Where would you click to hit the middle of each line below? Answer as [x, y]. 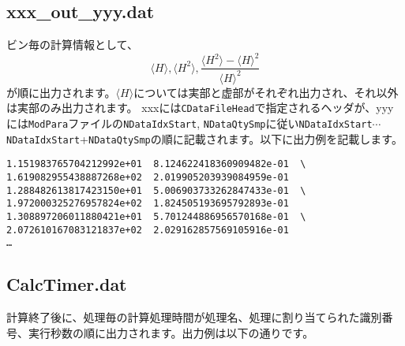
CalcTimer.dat [67, 284]
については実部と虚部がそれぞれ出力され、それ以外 [266, 92]
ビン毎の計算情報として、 [72, 45]
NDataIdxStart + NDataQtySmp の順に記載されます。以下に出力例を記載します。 [204, 138]
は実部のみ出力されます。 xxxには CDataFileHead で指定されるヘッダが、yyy [200, 108]
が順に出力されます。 [61, 92]
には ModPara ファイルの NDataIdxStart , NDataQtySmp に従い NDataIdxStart [189, 123]
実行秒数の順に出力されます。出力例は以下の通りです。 [171, 332]
